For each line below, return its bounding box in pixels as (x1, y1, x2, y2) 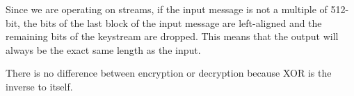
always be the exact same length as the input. (6, 42, 201, 57)
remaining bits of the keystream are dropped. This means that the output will (6, 29, 339, 44)
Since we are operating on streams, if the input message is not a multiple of (6, 2, 328, 16)
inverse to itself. (6, 79, 73, 93)
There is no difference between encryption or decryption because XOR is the (6, 66, 332, 80)
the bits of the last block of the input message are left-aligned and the (23, 15, 322, 30)
